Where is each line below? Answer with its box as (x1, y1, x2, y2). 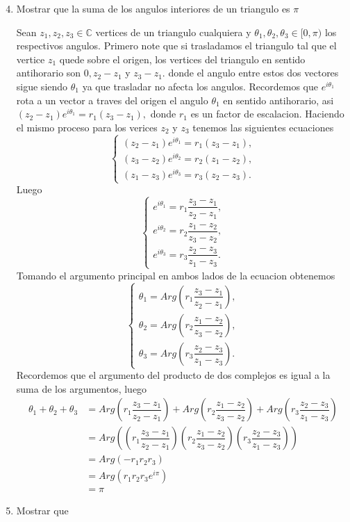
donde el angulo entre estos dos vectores (168, 65, 339, 80)
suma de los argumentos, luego (16, 381, 147, 395)
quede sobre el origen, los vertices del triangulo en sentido (59, 51, 306, 66)
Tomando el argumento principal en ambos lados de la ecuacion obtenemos (16, 268, 335, 282)
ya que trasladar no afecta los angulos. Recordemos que (82, 79, 318, 93)
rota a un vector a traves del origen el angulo (16, 92, 208, 107)
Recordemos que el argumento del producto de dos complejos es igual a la (16, 368, 331, 382)
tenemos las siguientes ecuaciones (192, 120, 334, 134)
